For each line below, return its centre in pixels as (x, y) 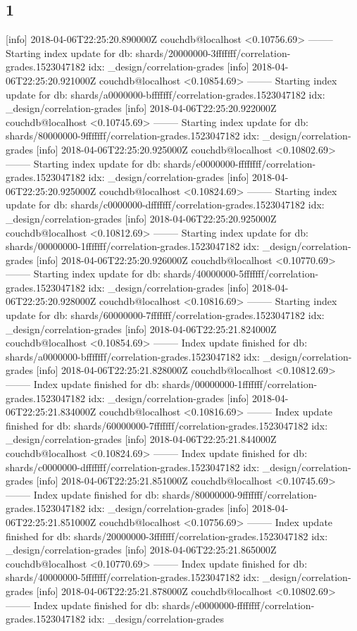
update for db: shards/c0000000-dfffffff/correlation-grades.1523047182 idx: (165, 205)
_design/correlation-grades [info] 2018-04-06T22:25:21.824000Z (141, 329)
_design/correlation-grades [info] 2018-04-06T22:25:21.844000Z (141, 439)
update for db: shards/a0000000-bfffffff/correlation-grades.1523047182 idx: (165, 94)
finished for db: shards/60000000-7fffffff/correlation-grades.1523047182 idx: (167, 425)
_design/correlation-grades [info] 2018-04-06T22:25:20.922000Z (141, 108)
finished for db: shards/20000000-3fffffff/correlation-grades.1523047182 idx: (167, 536)
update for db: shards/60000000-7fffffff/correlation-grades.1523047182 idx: (165, 315)
